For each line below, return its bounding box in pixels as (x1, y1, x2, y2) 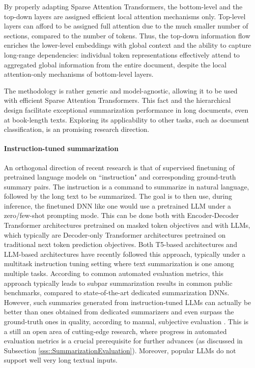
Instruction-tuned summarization (4, 143, 119, 153)
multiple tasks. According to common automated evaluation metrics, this (4, 268, 224, 278)
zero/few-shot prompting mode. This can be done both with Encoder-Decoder (4, 210, 239, 220)
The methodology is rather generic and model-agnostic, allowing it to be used (4, 85, 238, 95)
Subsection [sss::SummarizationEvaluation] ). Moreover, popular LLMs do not (4, 345, 236, 355)
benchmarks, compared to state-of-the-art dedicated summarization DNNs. (4, 287, 229, 298)
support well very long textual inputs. (4, 355, 118, 365)
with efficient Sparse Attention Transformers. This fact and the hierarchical (4, 95, 231, 105)
